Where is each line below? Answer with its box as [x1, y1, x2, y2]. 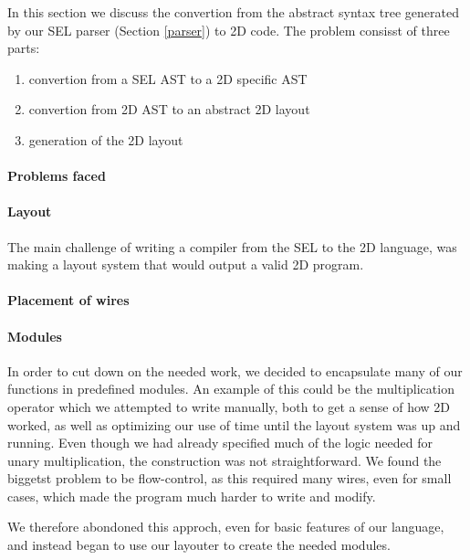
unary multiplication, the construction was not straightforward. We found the [7, 450, 442, 470]
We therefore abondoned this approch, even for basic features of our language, [7, 517, 444, 536]
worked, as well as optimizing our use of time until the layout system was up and [7, 415, 461, 434]
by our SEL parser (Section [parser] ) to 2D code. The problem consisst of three [7, 20, 450, 39]
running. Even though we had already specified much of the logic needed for [7, 433, 433, 452]
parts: [7, 38, 40, 58]
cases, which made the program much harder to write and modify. [7, 486, 376, 505]
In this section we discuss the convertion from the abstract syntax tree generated [7, 3, 459, 21]
